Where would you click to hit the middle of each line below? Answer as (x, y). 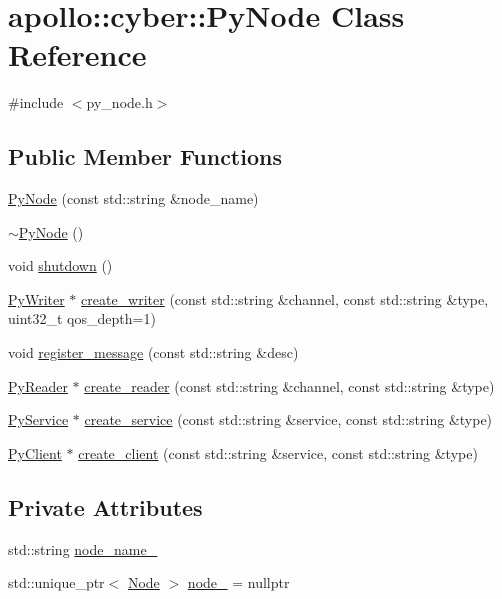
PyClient (35, 452)
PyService (38, 419)
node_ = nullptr (238, 582)
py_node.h (119, 102)
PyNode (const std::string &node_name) (133, 198)
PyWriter (36, 298)
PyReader (38, 385)
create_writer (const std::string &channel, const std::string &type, (285, 298)
